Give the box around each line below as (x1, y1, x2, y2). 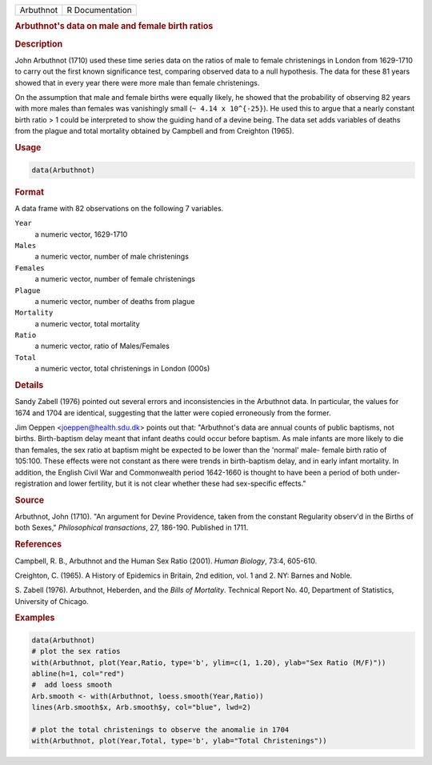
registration (14, 479, 53, 488)
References (14, 539, 62, 550)
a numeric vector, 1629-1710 (34, 229, 128, 239)
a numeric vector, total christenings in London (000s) (34, 364, 210, 374)
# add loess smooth (31, 680, 112, 690)
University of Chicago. (14, 596, 89, 606)
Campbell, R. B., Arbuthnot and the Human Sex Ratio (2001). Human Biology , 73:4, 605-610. (14, 556, 318, 566)
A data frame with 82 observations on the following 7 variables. (14, 203, 224, 213)
